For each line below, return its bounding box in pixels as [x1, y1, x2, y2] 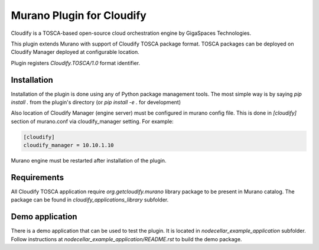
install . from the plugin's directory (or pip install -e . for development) [11, 99, 181, 106]
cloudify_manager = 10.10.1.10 [23, 142, 115, 149]
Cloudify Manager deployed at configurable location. [11, 48, 140, 56]
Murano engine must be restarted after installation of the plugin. [11, 157, 167, 164]
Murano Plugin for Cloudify [11, 9, 147, 22]
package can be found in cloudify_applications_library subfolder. [11, 196, 169, 203]
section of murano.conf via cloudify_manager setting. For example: [11, 118, 174, 125]
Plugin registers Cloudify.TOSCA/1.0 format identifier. [11, 59, 141, 66]
